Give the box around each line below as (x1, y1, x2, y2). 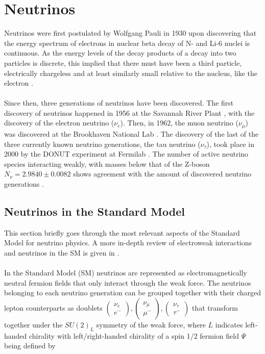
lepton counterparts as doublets (4, 302, 103, 313)
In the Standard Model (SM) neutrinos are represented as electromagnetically (4, 267, 247, 278)
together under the (4, 319, 63, 330)
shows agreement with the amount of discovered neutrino (73, 168, 252, 179)
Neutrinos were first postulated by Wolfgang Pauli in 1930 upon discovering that (4, 28, 257, 38)
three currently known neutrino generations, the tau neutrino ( (4, 138, 201, 149)
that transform (191, 302, 238, 313)
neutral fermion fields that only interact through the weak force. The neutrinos (4, 277, 251, 288)
